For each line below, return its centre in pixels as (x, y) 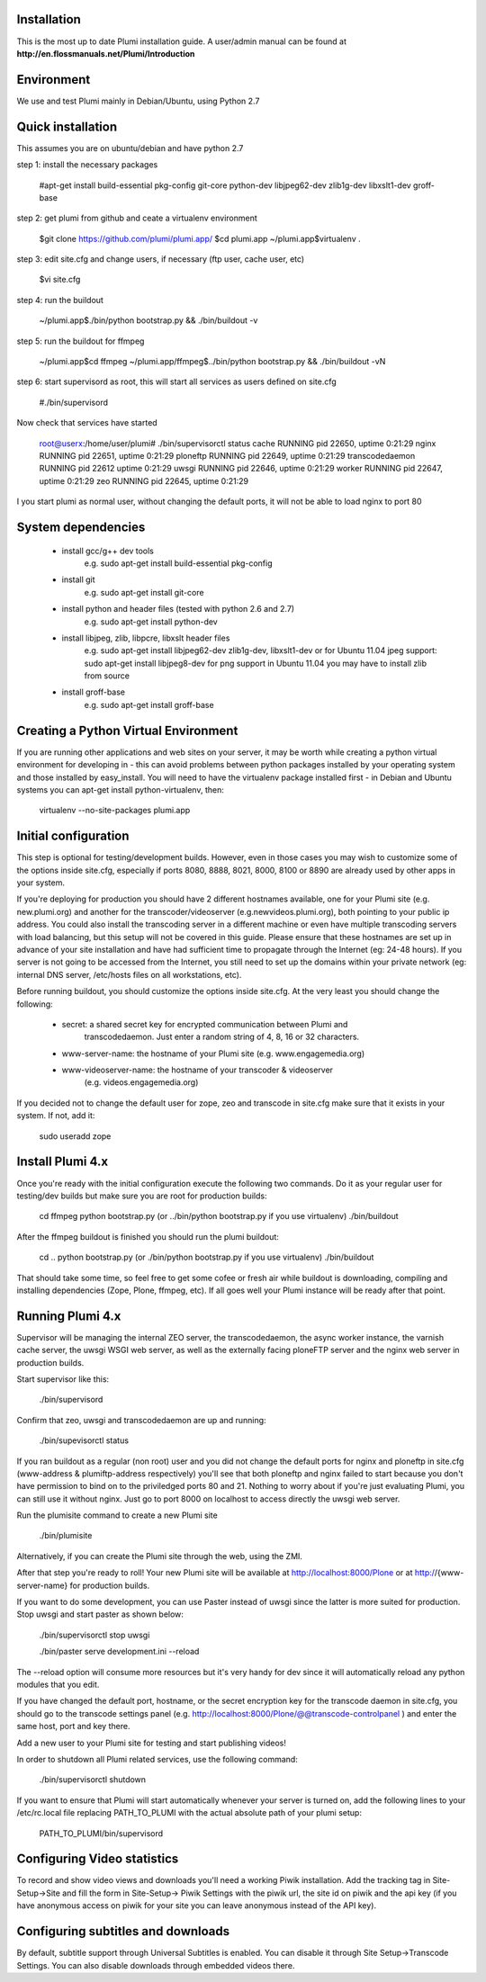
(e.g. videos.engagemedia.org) (141, 1082)
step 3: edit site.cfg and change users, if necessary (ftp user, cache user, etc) (161, 259)
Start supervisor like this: (63, 1379)
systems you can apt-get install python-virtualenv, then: (120, 789)
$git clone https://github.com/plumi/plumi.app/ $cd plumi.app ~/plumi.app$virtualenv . (200, 238)
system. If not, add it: (56, 1116)
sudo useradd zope (75, 1136)
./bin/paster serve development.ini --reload (119, 1652)
